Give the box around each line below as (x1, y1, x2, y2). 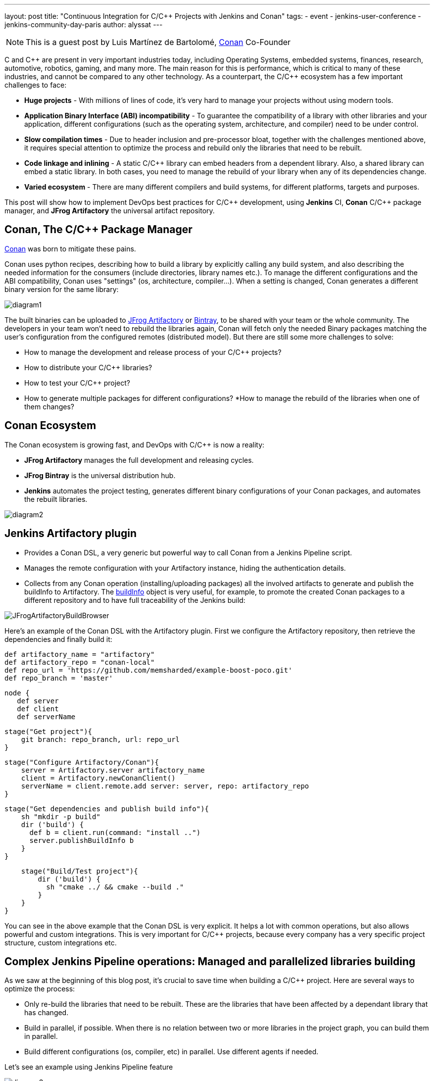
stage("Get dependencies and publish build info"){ (4, 804, 209, 813)
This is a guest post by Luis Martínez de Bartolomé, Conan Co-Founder (26, 37, 291, 47)
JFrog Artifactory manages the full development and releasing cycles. (24, 455, 254, 464)
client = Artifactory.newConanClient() (21, 774, 176, 782)
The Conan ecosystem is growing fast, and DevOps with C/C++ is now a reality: (4, 440, 265, 449)
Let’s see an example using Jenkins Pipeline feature (4, 1063, 173, 1072)
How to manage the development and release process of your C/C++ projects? (24, 347, 282, 356)
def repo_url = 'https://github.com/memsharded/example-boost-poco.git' (4, 666, 292, 674)
